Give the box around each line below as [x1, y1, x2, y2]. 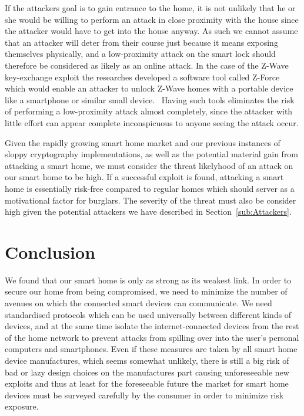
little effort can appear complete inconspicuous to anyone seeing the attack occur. [5, 116, 299, 128]
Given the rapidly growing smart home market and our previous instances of [5, 136, 280, 148]
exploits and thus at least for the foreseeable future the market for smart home [5, 377, 289, 390]
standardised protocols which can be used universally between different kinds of [5, 308, 292, 320]
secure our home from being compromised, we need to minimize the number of [5, 285, 288, 297]
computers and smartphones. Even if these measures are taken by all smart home [5, 343, 298, 355]
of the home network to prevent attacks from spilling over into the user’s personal [5, 331, 299, 343]
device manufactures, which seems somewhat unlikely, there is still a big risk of [5, 354, 289, 366]
